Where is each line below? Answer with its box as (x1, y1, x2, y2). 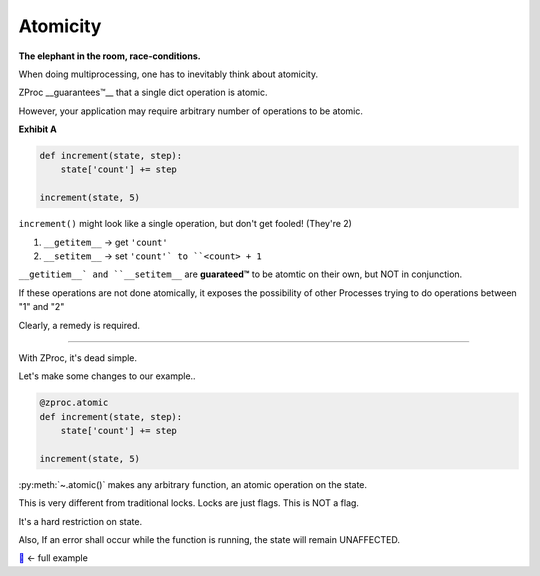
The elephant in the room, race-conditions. (18, 50, 201, 62)
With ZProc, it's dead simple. (18, 351, 138, 364)
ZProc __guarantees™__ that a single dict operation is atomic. (18, 86, 269, 99)
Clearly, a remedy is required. (18, 319, 140, 331)
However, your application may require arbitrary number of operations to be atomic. (18, 105, 364, 117)
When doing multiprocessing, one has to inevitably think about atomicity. (18, 68, 319, 80)
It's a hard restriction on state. (18, 515, 143, 527)
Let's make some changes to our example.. (18, 370, 196, 382)
